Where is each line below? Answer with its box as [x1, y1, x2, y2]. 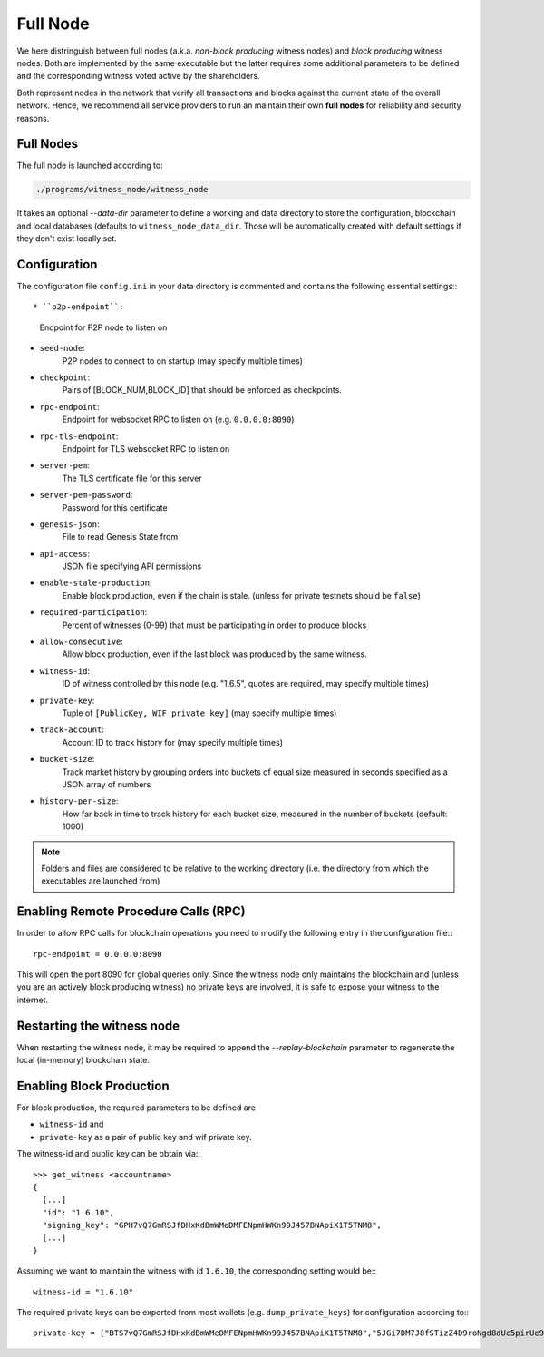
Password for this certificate [62, 502, 168, 513]
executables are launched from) [41, 875, 160, 886]
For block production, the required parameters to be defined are [16, 1102, 256, 1113]
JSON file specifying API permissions [62, 561, 202, 571]
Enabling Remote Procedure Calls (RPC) [16, 903, 246, 920]
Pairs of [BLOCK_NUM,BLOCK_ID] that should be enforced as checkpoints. [62, 385, 342, 395]
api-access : [39, 548, 91, 559]
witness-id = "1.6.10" [33, 1286, 134, 1297]
